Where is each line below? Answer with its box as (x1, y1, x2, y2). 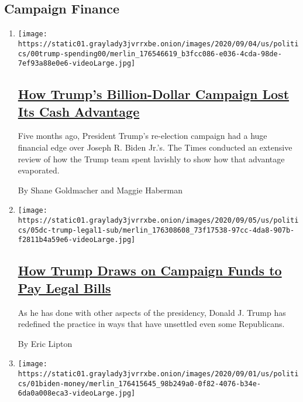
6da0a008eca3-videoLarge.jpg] (18, 389, 136, 398)
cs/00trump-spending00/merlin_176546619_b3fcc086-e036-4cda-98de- (18, 49, 282, 58)
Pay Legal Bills (18, 278, 111, 297)
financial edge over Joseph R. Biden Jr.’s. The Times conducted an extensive (18, 141, 292, 154)
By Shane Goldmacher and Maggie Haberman (18, 183, 183, 196)
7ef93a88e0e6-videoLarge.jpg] (18, 59, 136, 68)
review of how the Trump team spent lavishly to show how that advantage (18, 152, 285, 165)
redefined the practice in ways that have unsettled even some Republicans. (18, 318, 285, 330)
